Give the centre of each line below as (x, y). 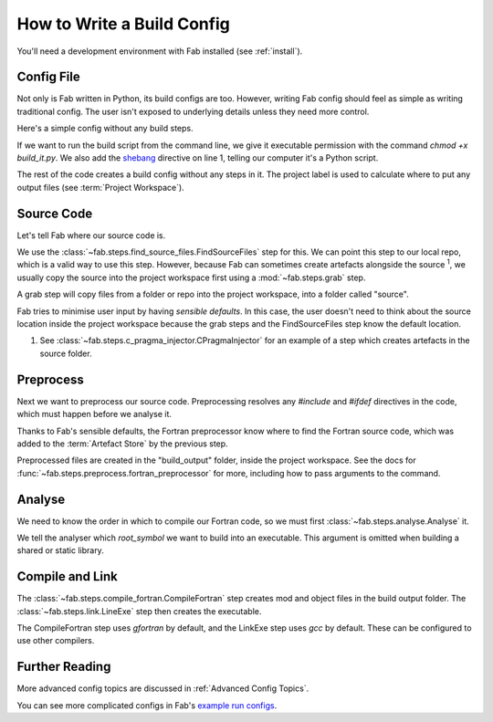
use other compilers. (56, 641)
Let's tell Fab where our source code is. (91, 235)
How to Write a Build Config (123, 24)
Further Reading (64, 667)
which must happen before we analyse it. (94, 414)
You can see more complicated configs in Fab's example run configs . (147, 705)
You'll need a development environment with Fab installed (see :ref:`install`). (160, 51)
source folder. (66, 353)
